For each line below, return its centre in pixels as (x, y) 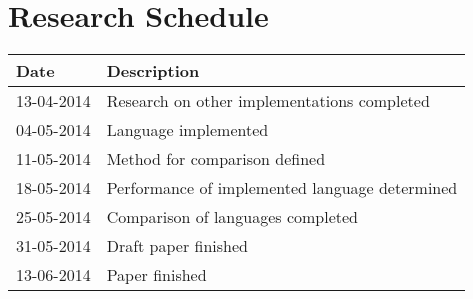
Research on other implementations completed (268, 101)
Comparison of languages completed (232, 217)
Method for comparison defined (216, 159)
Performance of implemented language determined (282, 188)
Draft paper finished (177, 246)
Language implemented (187, 130)
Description (153, 71)
